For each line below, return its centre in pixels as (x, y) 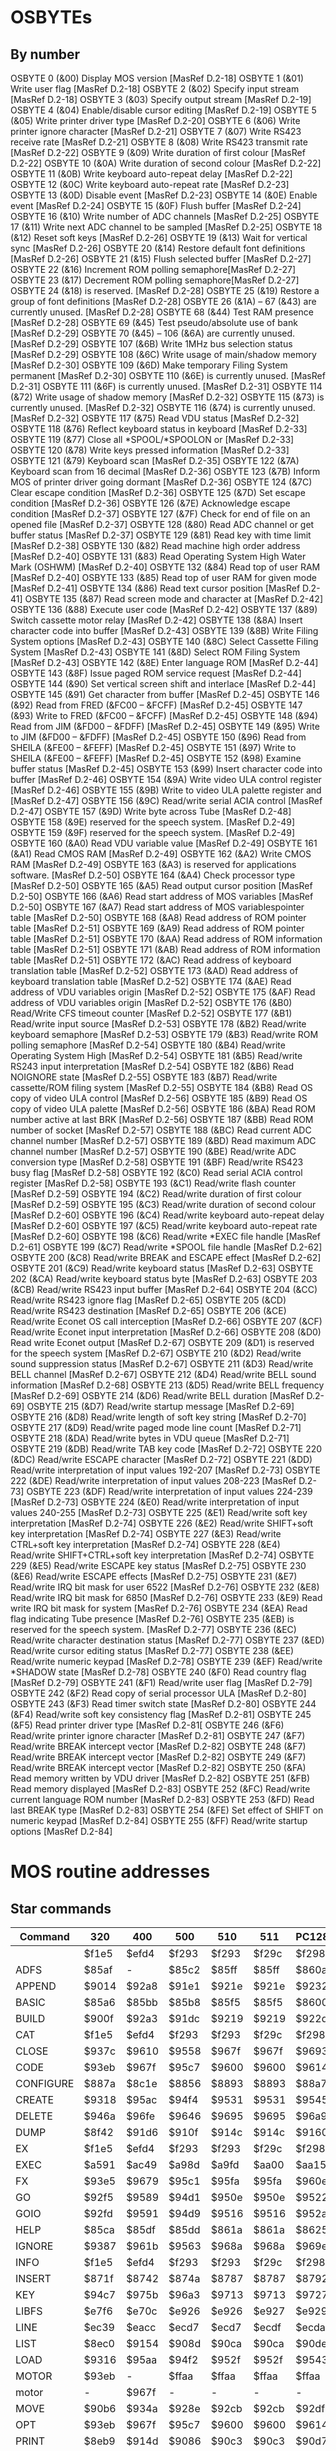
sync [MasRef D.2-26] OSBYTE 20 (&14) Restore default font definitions (158, 248)
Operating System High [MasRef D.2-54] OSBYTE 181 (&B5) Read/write (156, 1055)
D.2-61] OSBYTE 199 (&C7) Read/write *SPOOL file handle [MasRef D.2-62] (166, 1247)
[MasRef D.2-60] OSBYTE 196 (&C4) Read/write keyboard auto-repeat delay (167, 1215)
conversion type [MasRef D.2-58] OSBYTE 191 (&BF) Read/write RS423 (157, 1162)
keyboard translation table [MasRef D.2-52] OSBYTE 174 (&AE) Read (151, 981)
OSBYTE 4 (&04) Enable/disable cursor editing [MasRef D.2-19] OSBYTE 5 (163, 110)
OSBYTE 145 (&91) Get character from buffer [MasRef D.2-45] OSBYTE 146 (165, 694)
